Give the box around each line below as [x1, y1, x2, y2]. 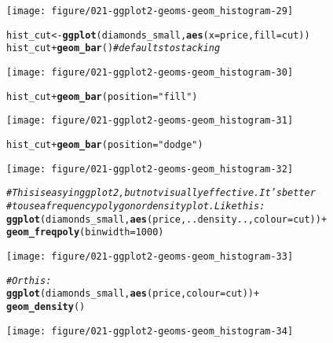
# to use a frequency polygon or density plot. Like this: [6, 200, 265, 212]
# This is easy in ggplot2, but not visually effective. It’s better [6, 187, 316, 199]
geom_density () [6, 301, 86, 312]
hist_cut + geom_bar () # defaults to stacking [6, 42, 221, 54]
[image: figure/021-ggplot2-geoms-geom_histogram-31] [6, 115, 294, 127]
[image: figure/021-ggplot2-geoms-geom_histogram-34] [6, 325, 294, 337]
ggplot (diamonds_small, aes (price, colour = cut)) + [6, 288, 260, 300]
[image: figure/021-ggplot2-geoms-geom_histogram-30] [6, 66, 294, 78]
